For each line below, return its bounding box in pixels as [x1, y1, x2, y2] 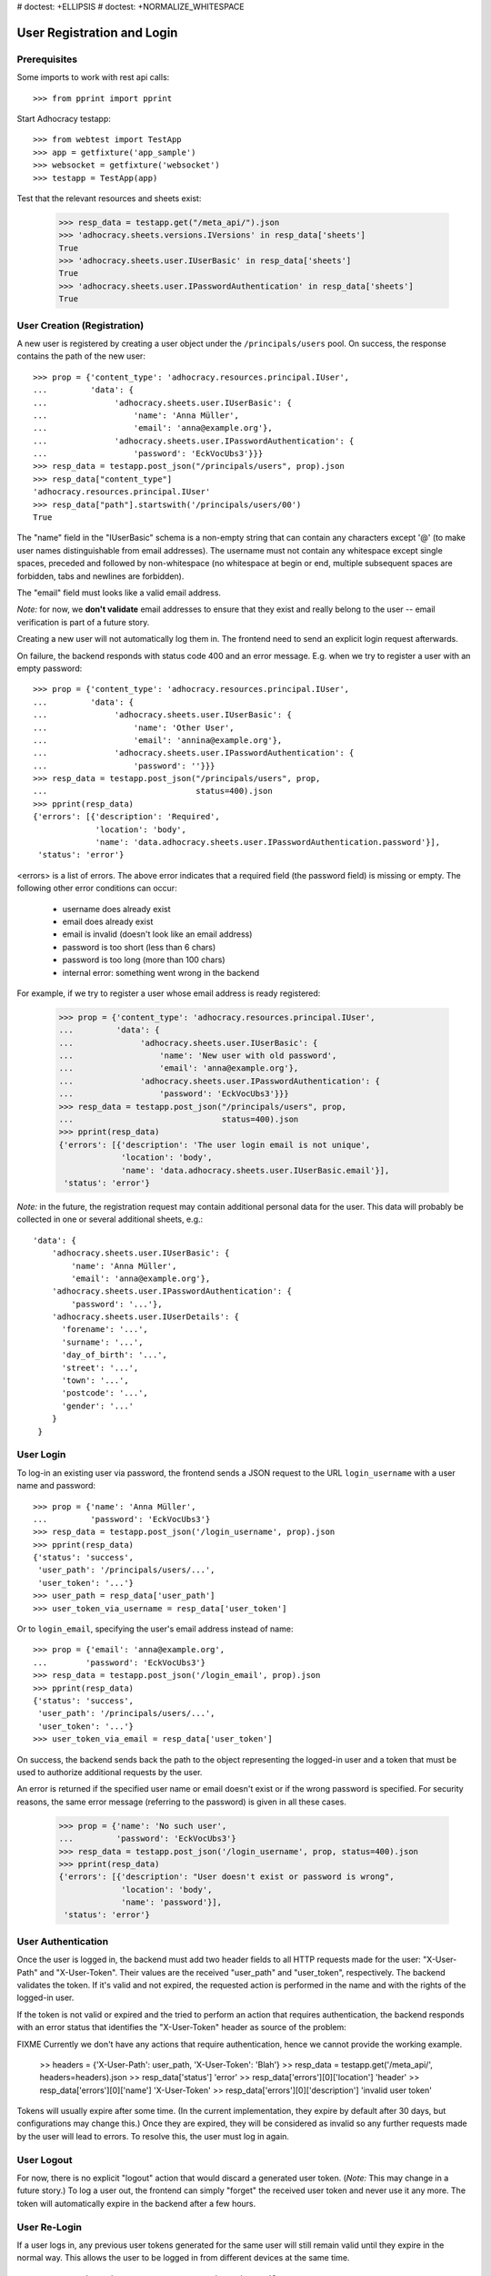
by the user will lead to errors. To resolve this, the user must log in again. [16, 2130, 290, 2141]
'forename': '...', [61, 1325, 149, 1335]
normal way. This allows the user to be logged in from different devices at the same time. [16, 2252, 350, 2263]
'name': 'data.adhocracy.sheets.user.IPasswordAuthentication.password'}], [95, 838, 441, 848]
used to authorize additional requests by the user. [16, 1766, 203, 1777]
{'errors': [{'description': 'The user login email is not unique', [58, 1139, 371, 1150]
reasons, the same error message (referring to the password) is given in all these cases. [16, 1796, 347, 1807]
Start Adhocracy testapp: [16, 113, 111, 124]
